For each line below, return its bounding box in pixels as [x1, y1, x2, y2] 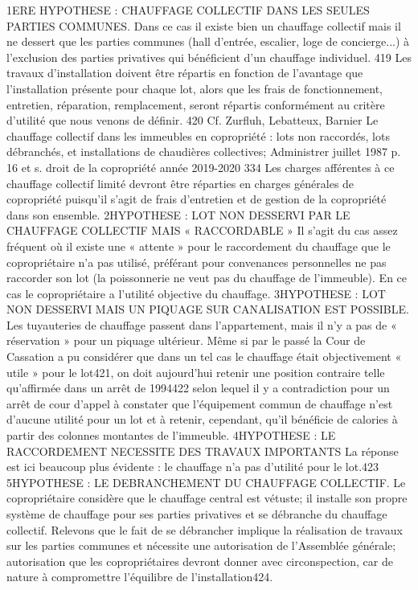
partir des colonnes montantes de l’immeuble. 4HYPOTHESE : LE [6, 427, 336, 444]
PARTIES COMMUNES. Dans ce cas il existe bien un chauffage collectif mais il [6, 17, 401, 34]
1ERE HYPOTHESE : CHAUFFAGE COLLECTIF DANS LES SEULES [6, 2, 370, 18]
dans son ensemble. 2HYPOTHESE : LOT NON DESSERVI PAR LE [6, 206, 350, 223]
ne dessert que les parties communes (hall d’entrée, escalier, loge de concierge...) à [6, 33, 410, 50]
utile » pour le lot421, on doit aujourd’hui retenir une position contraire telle [6, 363, 385, 380]
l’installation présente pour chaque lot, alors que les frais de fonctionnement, [6, 80, 383, 96]
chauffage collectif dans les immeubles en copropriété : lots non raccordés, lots [6, 127, 390, 144]
